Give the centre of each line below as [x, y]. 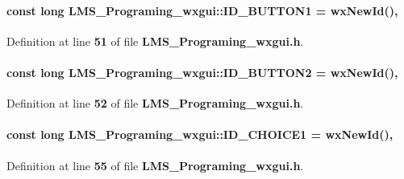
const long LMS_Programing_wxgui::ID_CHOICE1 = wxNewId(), [200, 134]
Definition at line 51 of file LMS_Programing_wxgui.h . [155, 41]
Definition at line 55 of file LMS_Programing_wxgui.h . [155, 165]
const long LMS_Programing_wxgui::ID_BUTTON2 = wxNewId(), [202, 72]
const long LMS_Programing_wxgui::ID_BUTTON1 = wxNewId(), [202, 10]
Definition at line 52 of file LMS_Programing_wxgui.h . [155, 103]
